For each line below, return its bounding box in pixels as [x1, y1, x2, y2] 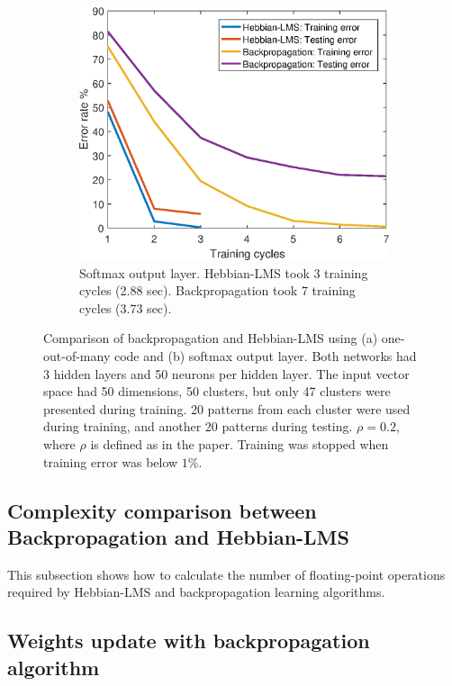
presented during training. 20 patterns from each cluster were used [43, 399, 411, 418]
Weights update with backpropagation [7, 627, 370, 654]
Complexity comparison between [7, 496, 317, 524]
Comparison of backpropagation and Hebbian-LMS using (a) [43, 329, 378, 348]
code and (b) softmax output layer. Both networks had [113, 347, 417, 366]
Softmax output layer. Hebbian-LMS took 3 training [79, 263, 368, 282]
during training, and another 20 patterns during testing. [43, 417, 353, 436]
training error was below [43, 452, 178, 471]
